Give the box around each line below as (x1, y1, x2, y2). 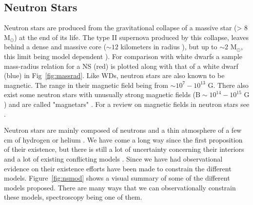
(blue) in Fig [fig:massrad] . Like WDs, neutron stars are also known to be (4, 70, 225, 81)
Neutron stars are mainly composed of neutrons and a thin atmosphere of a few (4, 125, 242, 135)
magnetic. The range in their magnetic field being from (4, 80, 168, 90)
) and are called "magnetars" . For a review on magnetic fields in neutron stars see (4, 99, 250, 109)
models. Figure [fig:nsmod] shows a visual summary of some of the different (4, 173, 230, 183)
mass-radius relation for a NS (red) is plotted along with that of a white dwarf (4, 61, 238, 71)
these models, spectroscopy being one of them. (4, 192, 142, 202)
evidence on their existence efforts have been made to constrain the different (4, 163, 232, 173)
